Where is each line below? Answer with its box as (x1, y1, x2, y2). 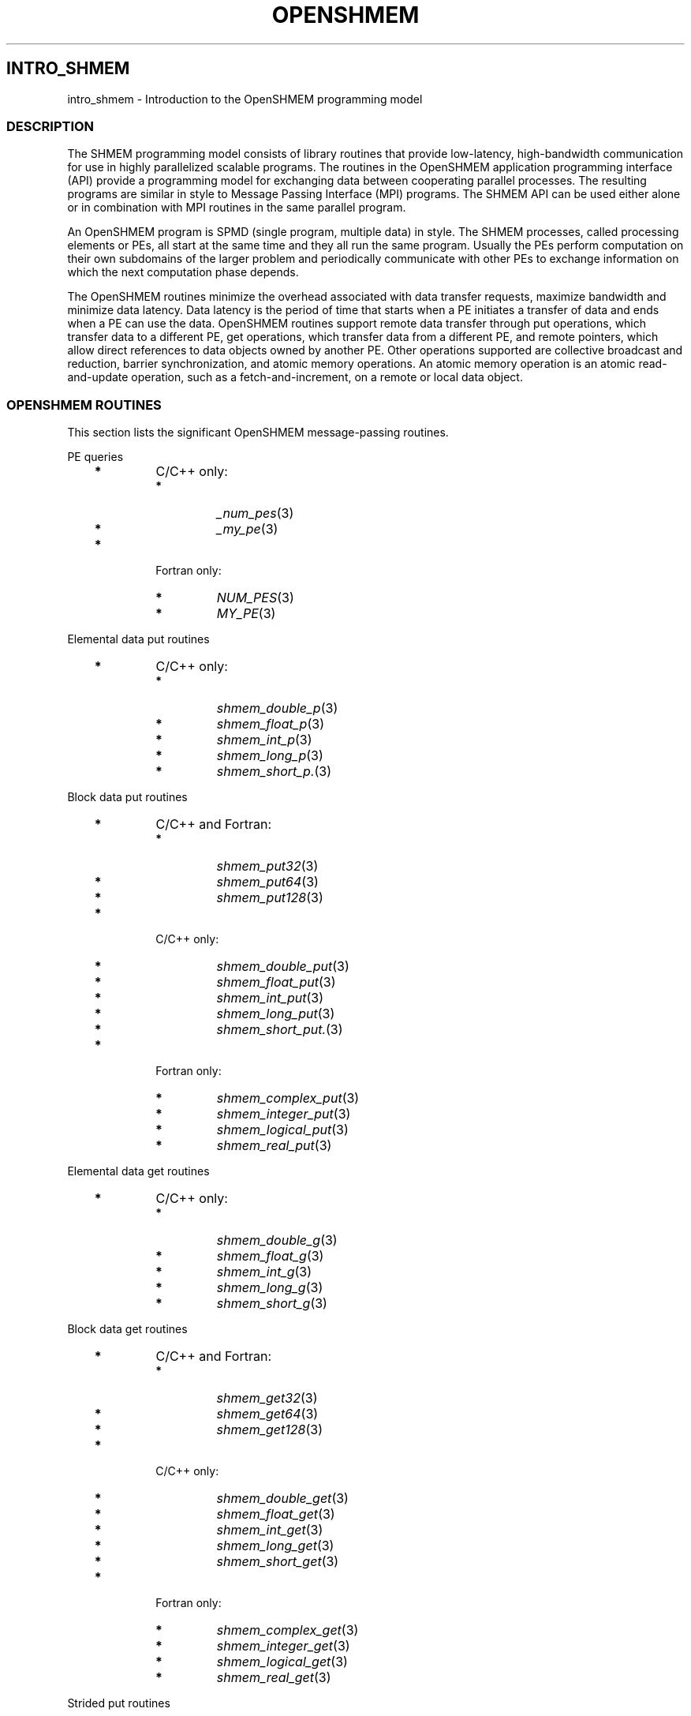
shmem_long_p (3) (216, 747, 323, 764)
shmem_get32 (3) (216, 1390, 318, 1407)
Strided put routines (67, 1696, 170, 1710)
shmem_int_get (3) (216, 1522, 323, 1538)
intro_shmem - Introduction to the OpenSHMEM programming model (67, 92, 423, 106)
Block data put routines (67, 790, 188, 804)
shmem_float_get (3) (216, 1506, 335, 1523)
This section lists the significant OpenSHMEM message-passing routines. (67, 425, 449, 440)
